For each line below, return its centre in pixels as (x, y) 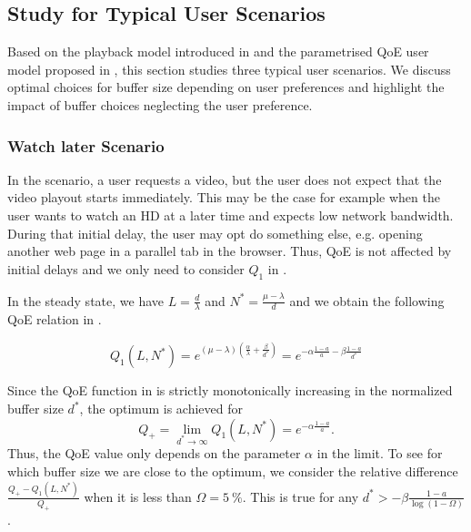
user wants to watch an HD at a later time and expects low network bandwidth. (230, 215)
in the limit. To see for (380, 453)
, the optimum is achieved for (161, 409)
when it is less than (138, 496)
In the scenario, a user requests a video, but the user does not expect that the (225, 179)
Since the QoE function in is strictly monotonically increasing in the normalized (230, 390)
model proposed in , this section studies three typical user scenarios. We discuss (229, 69)
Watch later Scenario (86, 145)
